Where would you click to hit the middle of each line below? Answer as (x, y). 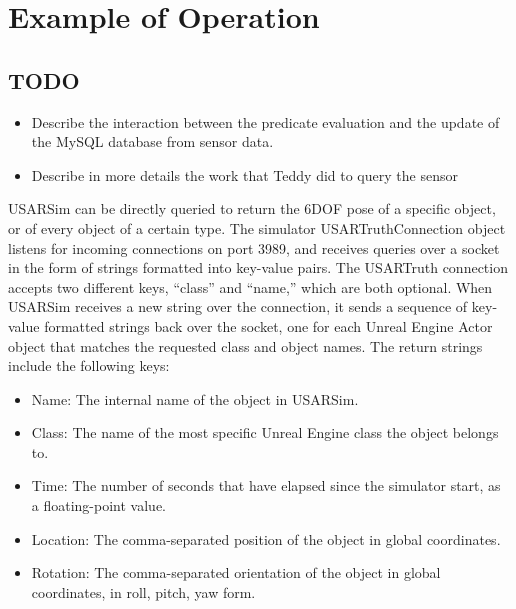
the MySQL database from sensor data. (152, 141)
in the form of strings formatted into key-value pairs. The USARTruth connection (258, 267)
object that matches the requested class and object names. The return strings (245, 345)
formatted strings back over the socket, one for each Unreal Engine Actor (268, 325)
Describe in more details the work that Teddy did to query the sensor (244, 174)
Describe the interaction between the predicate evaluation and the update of (265, 121)
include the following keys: (89, 365)
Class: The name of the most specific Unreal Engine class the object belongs (265, 432)
